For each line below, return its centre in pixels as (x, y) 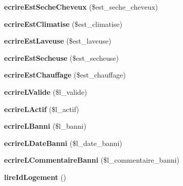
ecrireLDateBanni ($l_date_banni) (63, 143)
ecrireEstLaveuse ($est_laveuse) (58, 41)
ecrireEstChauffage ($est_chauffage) (65, 75)
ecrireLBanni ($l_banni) (45, 126)
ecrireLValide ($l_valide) (46, 91)
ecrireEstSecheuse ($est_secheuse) (62, 58)
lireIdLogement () (35, 177)
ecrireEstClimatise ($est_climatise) (63, 24)
